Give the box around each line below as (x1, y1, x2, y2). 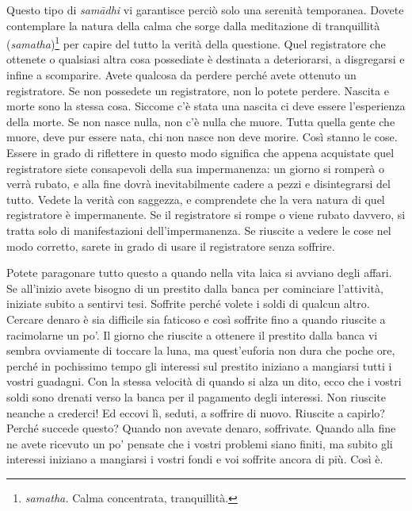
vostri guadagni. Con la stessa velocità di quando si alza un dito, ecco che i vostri (6, 373, 402, 390)
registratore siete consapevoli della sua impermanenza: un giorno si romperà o (6, 159, 385, 176)
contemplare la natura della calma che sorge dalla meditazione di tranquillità (6, 17, 380, 33)
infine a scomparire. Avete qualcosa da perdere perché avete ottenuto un (6, 67, 357, 83)
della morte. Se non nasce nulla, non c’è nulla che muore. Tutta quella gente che (6, 113, 395, 129)
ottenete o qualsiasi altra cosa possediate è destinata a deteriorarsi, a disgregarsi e (6, 51, 405, 67)
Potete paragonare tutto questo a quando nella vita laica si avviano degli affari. (6, 264, 392, 281)
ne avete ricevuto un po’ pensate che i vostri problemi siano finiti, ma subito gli (6, 435, 393, 451)
